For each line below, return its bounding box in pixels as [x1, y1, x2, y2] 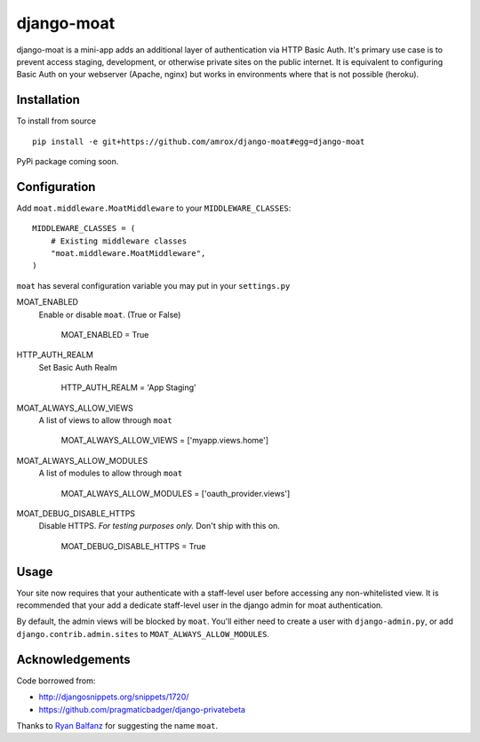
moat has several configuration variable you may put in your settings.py [16, 280, 291, 291]
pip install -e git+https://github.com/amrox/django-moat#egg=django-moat [32, 136, 365, 147]
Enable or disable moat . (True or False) [38, 309, 181, 320]
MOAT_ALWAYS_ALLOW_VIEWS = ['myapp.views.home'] [60, 435, 269, 446]
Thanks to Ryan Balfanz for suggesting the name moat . [16, 720, 219, 730]
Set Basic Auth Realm [38, 362, 117, 372]
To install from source [16, 116, 97, 126]
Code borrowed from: [16, 675, 96, 686]
